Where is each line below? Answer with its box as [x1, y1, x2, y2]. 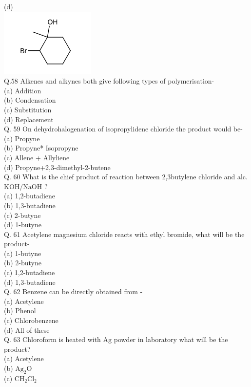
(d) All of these [4, 324, 50, 335]
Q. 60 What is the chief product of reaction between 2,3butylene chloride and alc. [4, 172, 248, 182]
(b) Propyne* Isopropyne [4, 143, 78, 153]
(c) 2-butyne [4, 210, 41, 220]
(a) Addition [4, 85, 41, 95]
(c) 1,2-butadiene [4, 267, 55, 278]
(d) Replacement [4, 114, 54, 124]
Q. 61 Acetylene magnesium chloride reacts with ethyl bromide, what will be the [4, 229, 245, 239]
